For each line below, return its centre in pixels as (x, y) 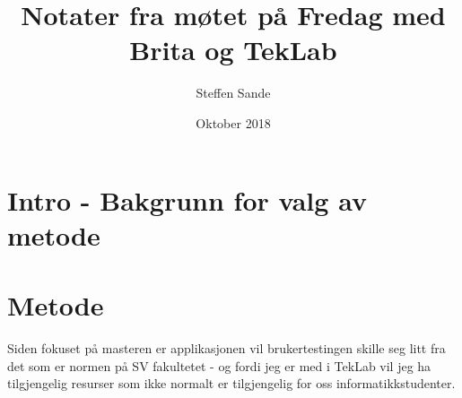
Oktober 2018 (233, 122)
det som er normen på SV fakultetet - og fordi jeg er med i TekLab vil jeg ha (219, 365)
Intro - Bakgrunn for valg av (187, 199)
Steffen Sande (233, 93)
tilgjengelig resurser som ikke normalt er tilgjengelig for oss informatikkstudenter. (231, 383)
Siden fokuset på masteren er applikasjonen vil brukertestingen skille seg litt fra (227, 348)
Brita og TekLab (233, 50)
